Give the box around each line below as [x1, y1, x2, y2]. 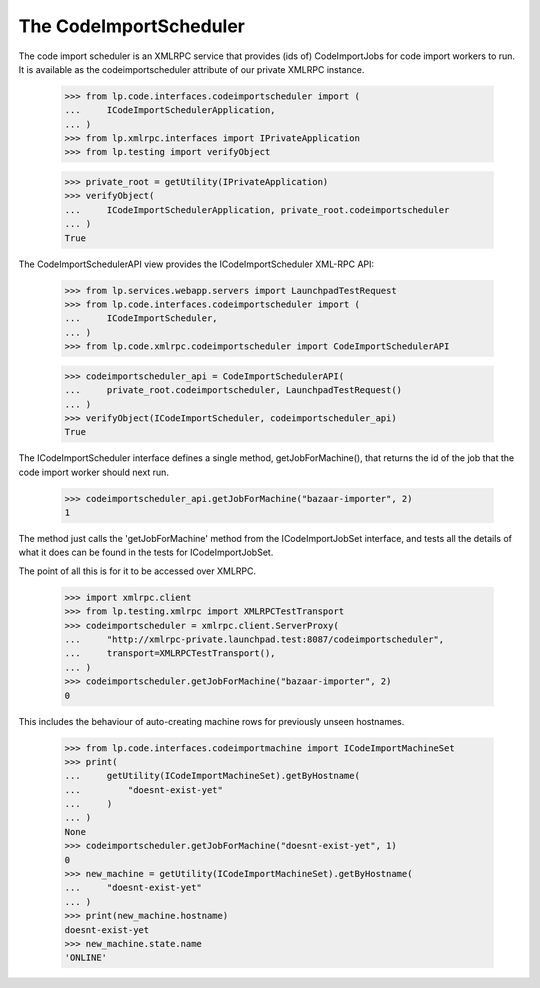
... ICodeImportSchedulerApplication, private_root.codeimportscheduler [64, 204, 450, 215]
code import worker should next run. [18, 466, 170, 478]
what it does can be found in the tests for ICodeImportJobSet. [18, 546, 274, 559]
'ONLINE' [64, 952, 108, 964]
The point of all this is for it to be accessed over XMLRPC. [18, 565, 257, 577]
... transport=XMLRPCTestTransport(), [64, 648, 276, 659]
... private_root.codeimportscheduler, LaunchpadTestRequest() [64, 385, 403, 396]
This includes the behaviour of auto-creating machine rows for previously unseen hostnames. [18, 715, 405, 727]
